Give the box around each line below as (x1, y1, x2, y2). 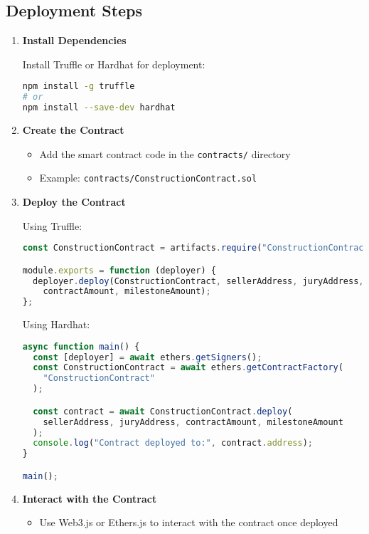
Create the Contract (22, 122, 124, 137)
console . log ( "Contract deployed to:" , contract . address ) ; (33, 438, 313, 449)
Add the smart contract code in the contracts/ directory (39, 146, 291, 161)
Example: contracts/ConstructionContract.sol (39, 170, 257, 185)
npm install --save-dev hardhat (22, 103, 176, 113)
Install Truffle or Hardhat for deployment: (22, 56, 205, 71)
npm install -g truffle (22, 81, 135, 92)
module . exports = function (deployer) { (22, 265, 216, 276)
